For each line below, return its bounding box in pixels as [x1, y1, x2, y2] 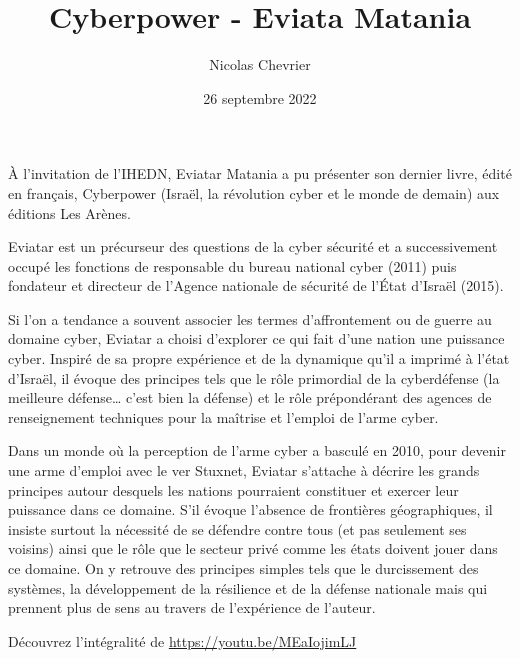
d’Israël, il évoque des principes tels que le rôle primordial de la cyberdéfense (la [8, 367, 500, 388]
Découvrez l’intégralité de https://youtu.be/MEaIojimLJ [8, 630, 357, 651]
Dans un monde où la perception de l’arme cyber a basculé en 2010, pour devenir [8, 440, 506, 461]
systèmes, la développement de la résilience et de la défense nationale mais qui [8, 577, 488, 598]
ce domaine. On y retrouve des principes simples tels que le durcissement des [8, 558, 479, 578]
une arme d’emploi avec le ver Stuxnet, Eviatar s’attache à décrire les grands [8, 460, 480, 481]
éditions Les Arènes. [8, 202, 131, 223]
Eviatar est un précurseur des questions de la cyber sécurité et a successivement [8, 236, 498, 257]
